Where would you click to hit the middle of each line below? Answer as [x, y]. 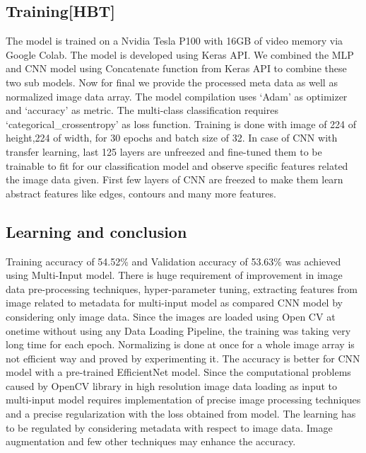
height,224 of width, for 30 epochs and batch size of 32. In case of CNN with [172, 138]
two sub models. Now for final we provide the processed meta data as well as [172, 82]
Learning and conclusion [96, 231]
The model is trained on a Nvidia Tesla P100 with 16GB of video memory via [175, 41]
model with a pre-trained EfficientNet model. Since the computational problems [178, 372]
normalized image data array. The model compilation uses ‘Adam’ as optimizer [177, 96]
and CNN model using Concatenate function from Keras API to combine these [176, 68]
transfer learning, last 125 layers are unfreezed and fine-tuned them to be [164, 151]
